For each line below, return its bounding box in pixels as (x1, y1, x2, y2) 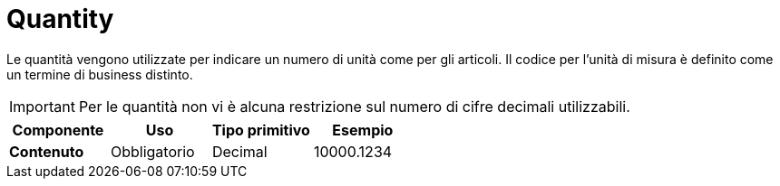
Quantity (6, 4, 114, 34)
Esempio (332, 120, 394, 139)
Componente (12, 120, 104, 139)
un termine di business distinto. (6, 66, 193, 82)
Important (9, 97, 75, 116)
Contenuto (9, 142, 84, 161)
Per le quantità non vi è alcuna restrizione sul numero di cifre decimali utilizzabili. (78, 97, 630, 116)
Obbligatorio (110, 142, 195, 161)
